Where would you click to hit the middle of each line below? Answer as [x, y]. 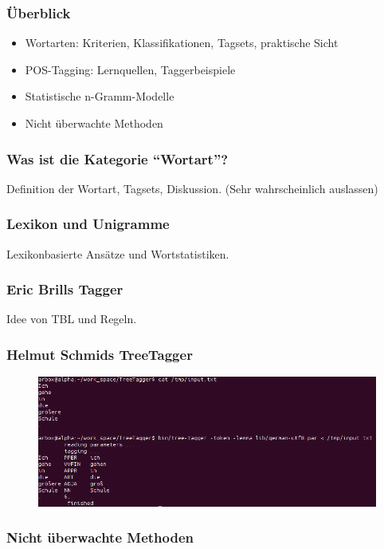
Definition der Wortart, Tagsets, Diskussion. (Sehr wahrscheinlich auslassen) [192, 188]
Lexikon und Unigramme [88, 224]
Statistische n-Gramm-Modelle [100, 96]
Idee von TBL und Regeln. [72, 319]
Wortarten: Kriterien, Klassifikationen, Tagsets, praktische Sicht [182, 43]
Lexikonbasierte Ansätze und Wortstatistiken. [118, 253]
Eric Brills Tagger [65, 289]
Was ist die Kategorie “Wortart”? [118, 158]
